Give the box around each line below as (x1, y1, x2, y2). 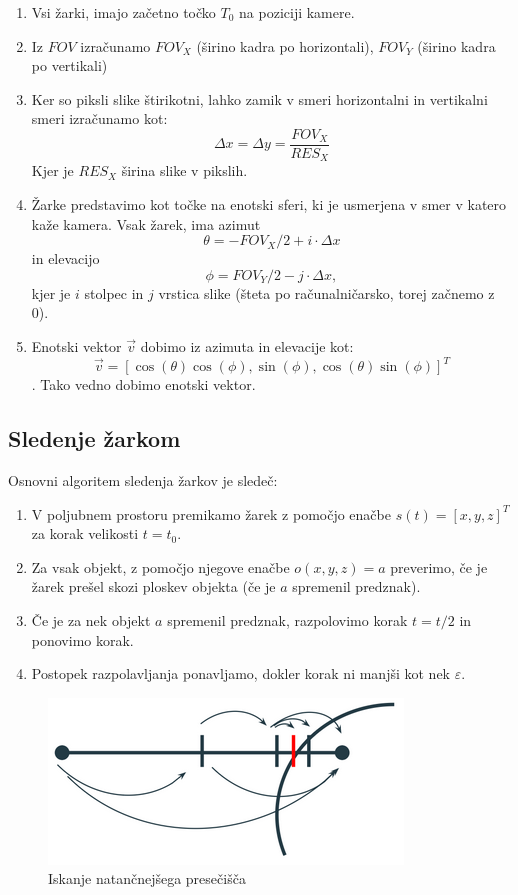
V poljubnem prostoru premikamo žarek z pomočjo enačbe (31, 503, 391, 524)
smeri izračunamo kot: (31, 108, 168, 129)
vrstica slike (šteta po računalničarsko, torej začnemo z (158, 282, 495, 303)
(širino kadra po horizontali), (196, 35, 374, 56)
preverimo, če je (390, 556, 488, 577)
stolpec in (84, 282, 144, 303)
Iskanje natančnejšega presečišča (48, 868, 246, 889)
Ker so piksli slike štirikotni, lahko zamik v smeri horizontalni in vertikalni (31, 88, 488, 109)
